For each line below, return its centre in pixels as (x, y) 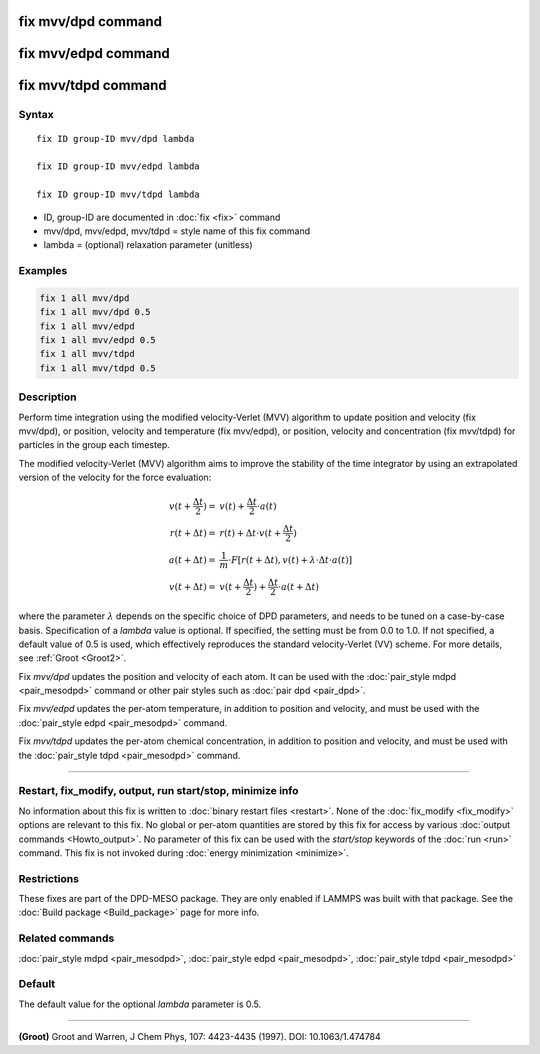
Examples (43, 271)
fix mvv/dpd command (90, 21)
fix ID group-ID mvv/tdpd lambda (118, 194)
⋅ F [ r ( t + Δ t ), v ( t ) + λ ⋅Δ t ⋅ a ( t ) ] (290, 559)
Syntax (36, 115)
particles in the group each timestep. (94, 445)
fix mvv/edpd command (94, 53)
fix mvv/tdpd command (92, 85)
